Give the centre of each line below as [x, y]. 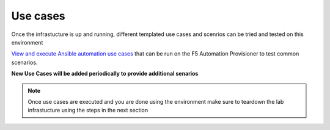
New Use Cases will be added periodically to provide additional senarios [105, 74]
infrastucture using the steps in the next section [88, 110]
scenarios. [24, 62]
